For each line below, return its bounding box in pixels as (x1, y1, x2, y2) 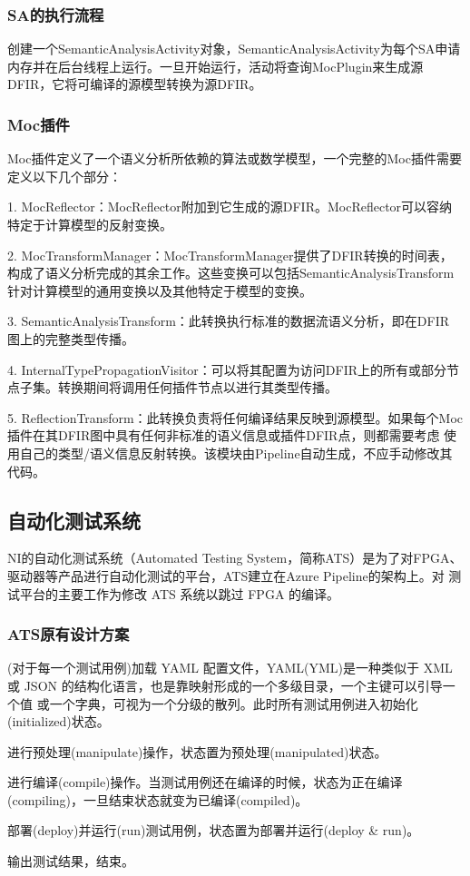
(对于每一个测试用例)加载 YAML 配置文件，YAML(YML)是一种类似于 (7, 658, 420, 677)
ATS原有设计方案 (7, 623, 130, 645)
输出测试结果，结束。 (7, 851, 134, 871)
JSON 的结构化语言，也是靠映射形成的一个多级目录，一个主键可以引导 (24, 675, 443, 694)
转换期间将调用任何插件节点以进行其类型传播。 (57, 378, 338, 397)
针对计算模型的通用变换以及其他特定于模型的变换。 (7, 281, 312, 300)
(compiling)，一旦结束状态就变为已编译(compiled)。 (7, 790, 308, 809)
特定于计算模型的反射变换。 (7, 215, 172, 233)
